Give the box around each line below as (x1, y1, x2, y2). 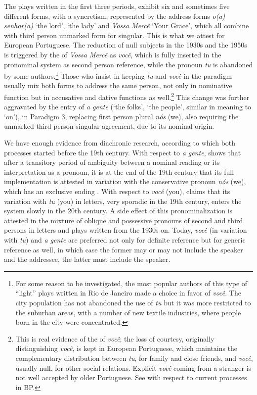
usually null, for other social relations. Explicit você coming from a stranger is (15, 362, 252, 373)
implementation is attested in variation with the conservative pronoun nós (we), (4, 176, 246, 187)
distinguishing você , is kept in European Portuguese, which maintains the (15, 343, 238, 353)
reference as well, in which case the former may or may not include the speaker (4, 244, 243, 254)
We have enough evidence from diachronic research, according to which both (4, 138, 236, 148)
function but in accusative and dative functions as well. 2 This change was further (4, 91, 250, 102)
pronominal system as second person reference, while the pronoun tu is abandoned (4, 59, 253, 69)
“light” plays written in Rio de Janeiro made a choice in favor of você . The (15, 288, 241, 298)
